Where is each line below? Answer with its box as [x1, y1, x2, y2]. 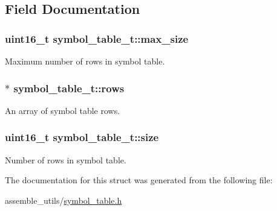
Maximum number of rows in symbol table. [5, 55, 165, 67]
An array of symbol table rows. [5, 104, 120, 116]
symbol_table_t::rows [13, 80, 125, 95]
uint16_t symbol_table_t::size [5, 130, 159, 145]
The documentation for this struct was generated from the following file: [5, 174, 273, 186]
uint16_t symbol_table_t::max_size [5, 31, 189, 46]
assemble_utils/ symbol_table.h [5, 194, 122, 206]
